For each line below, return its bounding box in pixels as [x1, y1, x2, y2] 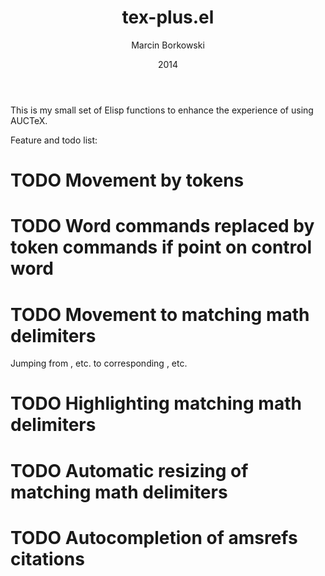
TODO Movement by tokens [10, 169, 245, 192]
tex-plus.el [121, 6, 215, 29]
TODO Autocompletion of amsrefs [10, 526, 298, 549]
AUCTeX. [10, 114, 48, 126]
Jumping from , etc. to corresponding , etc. [10, 357, 188, 370]
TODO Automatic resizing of [10, 459, 249, 482]
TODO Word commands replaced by [10, 215, 315, 238]
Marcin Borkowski [131, 39, 205, 51]
